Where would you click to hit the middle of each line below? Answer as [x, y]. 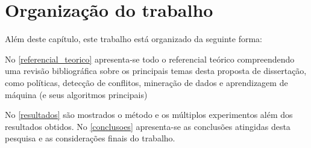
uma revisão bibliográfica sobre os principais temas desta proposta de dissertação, [156, 71]
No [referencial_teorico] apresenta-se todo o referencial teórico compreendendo [150, 59]
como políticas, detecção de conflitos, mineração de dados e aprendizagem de [146, 82]
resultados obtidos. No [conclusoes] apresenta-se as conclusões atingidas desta [148, 126]
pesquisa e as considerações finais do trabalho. [90, 138]
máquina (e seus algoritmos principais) [76, 94]
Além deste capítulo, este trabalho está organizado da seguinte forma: [134, 39]
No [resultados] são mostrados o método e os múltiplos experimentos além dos [149, 115]
